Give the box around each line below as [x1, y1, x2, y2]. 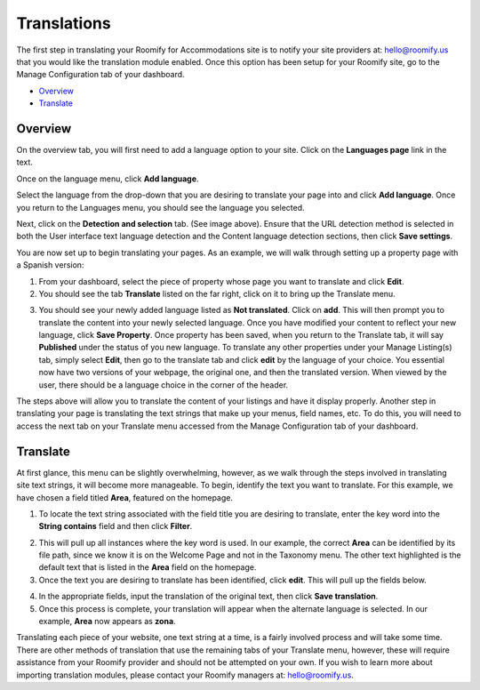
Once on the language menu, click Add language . [16, 173, 199, 184]
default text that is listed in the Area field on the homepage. [38, 562, 257, 573]
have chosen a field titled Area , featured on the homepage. [16, 492, 234, 502]
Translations [16, 13, 111, 33]
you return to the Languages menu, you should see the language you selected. [16, 202, 305, 213]
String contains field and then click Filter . [38, 521, 193, 532]
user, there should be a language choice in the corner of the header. [38, 379, 289, 390]
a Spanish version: [16, 260, 84, 270]
